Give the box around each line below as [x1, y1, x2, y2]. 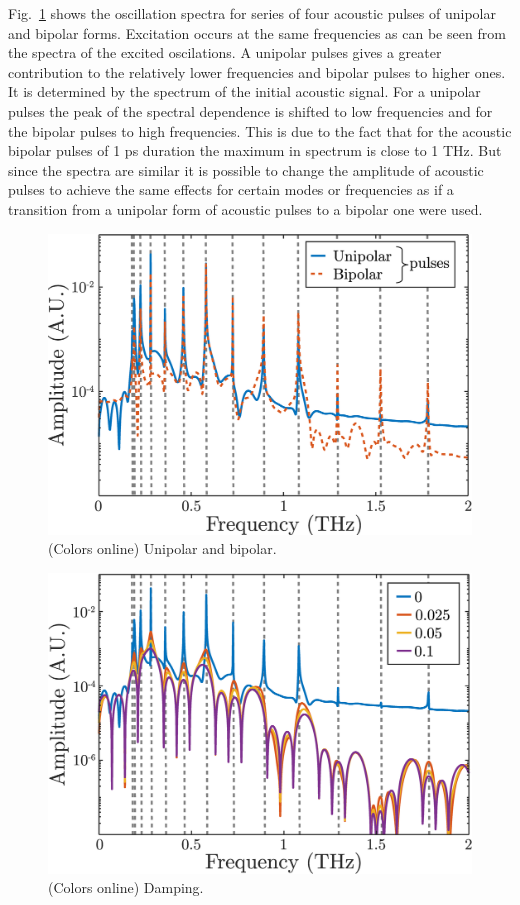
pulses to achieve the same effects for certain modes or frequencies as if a [8, 179, 454, 200]
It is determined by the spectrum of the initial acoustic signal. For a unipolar [8, 81, 481, 102]
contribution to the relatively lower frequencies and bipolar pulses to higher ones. [8, 61, 506, 82]
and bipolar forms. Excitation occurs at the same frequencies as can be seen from [8, 22, 506, 43]
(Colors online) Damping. [48, 877, 204, 898]
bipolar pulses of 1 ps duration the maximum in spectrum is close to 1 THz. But [8, 140, 502, 161]
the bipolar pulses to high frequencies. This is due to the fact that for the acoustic [8, 120, 512, 141]
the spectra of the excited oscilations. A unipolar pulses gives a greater [8, 42, 442, 63]
